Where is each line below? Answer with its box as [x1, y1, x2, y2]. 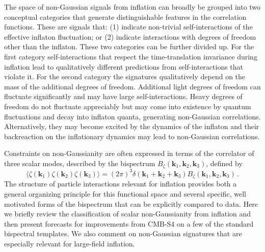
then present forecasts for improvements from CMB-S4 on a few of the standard [4, 218, 254, 229]
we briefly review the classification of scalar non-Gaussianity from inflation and [4, 208, 251, 219]
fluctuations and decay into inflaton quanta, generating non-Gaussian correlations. [4, 111, 261, 121]
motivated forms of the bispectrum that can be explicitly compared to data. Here [4, 198, 258, 209]
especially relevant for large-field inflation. [4, 238, 135, 248]
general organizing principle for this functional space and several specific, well [4, 188, 246, 199]
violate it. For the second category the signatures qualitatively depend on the [4, 71, 246, 82]
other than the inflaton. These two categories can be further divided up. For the [4, 41, 254, 52]
